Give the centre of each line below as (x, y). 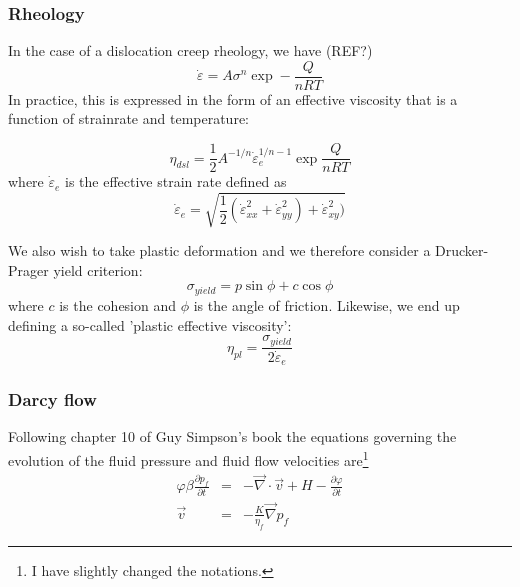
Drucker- (462, 250)
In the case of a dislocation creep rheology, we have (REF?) (190, 50)
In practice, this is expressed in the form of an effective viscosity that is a (233, 98)
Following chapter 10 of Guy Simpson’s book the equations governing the (232, 436)
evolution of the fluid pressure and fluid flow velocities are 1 (188, 458)
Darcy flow (52, 399)
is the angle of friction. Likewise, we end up (326, 304)
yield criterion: (98, 269)
